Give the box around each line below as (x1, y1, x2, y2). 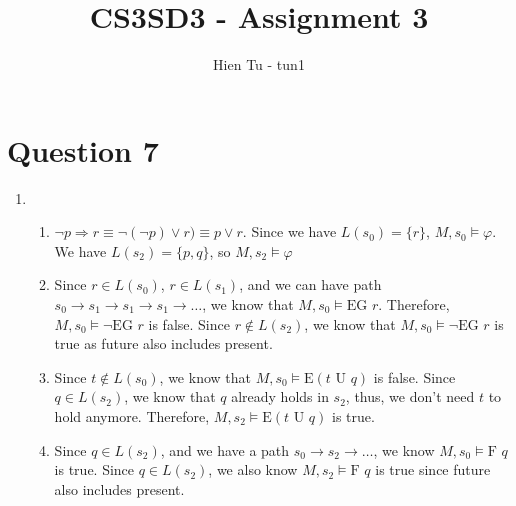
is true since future (375, 459, 491, 480)
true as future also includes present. (54, 333, 273, 354)
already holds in (231, 386, 329, 407)
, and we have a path (160, 439, 290, 460)
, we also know (208, 459, 298, 480)
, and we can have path (239, 274, 382, 295)
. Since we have (242, 221, 337, 242)
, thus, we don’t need (345, 386, 475, 407)
